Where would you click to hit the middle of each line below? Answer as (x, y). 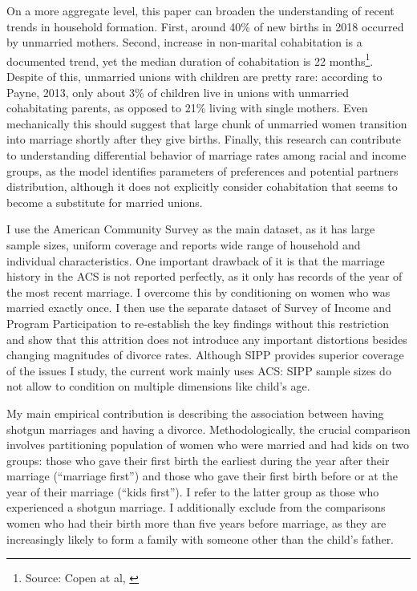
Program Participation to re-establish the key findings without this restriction (198, 323)
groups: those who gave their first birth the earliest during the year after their (198, 460)
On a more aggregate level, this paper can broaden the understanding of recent (200, 10)
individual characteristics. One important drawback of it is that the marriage (196, 260)
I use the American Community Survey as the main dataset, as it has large (191, 229)
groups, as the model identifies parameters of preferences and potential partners (202, 170)
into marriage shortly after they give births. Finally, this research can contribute (204, 139)
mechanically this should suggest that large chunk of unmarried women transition (207, 123)
